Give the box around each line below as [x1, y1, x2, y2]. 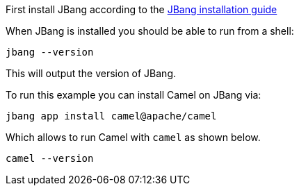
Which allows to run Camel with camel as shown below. [6, 131, 261, 143]
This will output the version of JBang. [6, 67, 177, 79]
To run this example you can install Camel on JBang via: [6, 89, 261, 101]
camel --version [6, 153, 94, 164]
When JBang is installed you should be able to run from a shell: [6, 25, 294, 37]
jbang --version [6, 47, 94, 58]
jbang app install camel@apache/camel [6, 110, 217, 122]
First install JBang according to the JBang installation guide [6, 3, 277, 15]
